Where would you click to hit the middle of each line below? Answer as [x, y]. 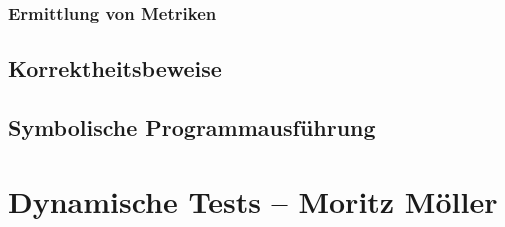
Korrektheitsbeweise [115, 68]
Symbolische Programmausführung [192, 127]
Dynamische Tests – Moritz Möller [253, 200]
